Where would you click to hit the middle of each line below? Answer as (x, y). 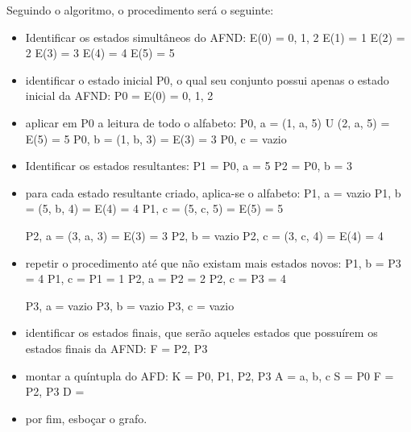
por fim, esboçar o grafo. (86, 418)
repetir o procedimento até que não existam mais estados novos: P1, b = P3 (213, 262)
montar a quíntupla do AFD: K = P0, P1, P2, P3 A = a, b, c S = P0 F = (210, 375)
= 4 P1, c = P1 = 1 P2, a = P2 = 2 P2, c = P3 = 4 (156, 278)
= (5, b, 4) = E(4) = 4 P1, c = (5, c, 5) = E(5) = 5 (154, 208)
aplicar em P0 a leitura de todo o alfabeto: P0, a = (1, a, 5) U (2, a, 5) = (208, 122)
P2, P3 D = (55, 391)
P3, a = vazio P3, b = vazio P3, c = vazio (130, 305)
